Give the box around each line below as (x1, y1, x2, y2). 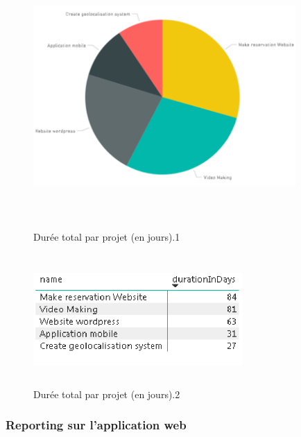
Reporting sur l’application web (6, 416, 187, 434)
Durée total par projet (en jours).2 (33, 386, 180, 401)
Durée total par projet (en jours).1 (33, 229, 180, 243)
